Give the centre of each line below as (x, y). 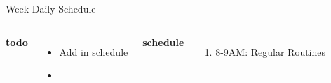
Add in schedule (94, 51)
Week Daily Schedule (51, 8)
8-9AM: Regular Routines (271, 51)
